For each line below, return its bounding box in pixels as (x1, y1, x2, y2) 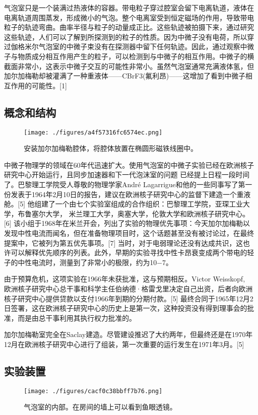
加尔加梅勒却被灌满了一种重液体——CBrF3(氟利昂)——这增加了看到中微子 (4, 70, 246, 81)
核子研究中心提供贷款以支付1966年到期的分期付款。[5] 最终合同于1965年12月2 (4, 293, 254, 303)
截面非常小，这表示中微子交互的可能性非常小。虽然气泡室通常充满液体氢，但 (4, 61, 254, 71)
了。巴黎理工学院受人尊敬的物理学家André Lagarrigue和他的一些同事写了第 (4, 179, 246, 189)
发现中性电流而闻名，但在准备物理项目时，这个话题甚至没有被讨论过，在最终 (4, 227, 254, 238)
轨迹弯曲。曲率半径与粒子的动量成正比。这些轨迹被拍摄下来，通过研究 (24, 22, 254, 32)
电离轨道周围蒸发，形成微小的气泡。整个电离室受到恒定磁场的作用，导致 (4, 12, 240, 22)
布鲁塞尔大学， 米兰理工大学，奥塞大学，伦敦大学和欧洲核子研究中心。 (17, 208, 250, 218)
